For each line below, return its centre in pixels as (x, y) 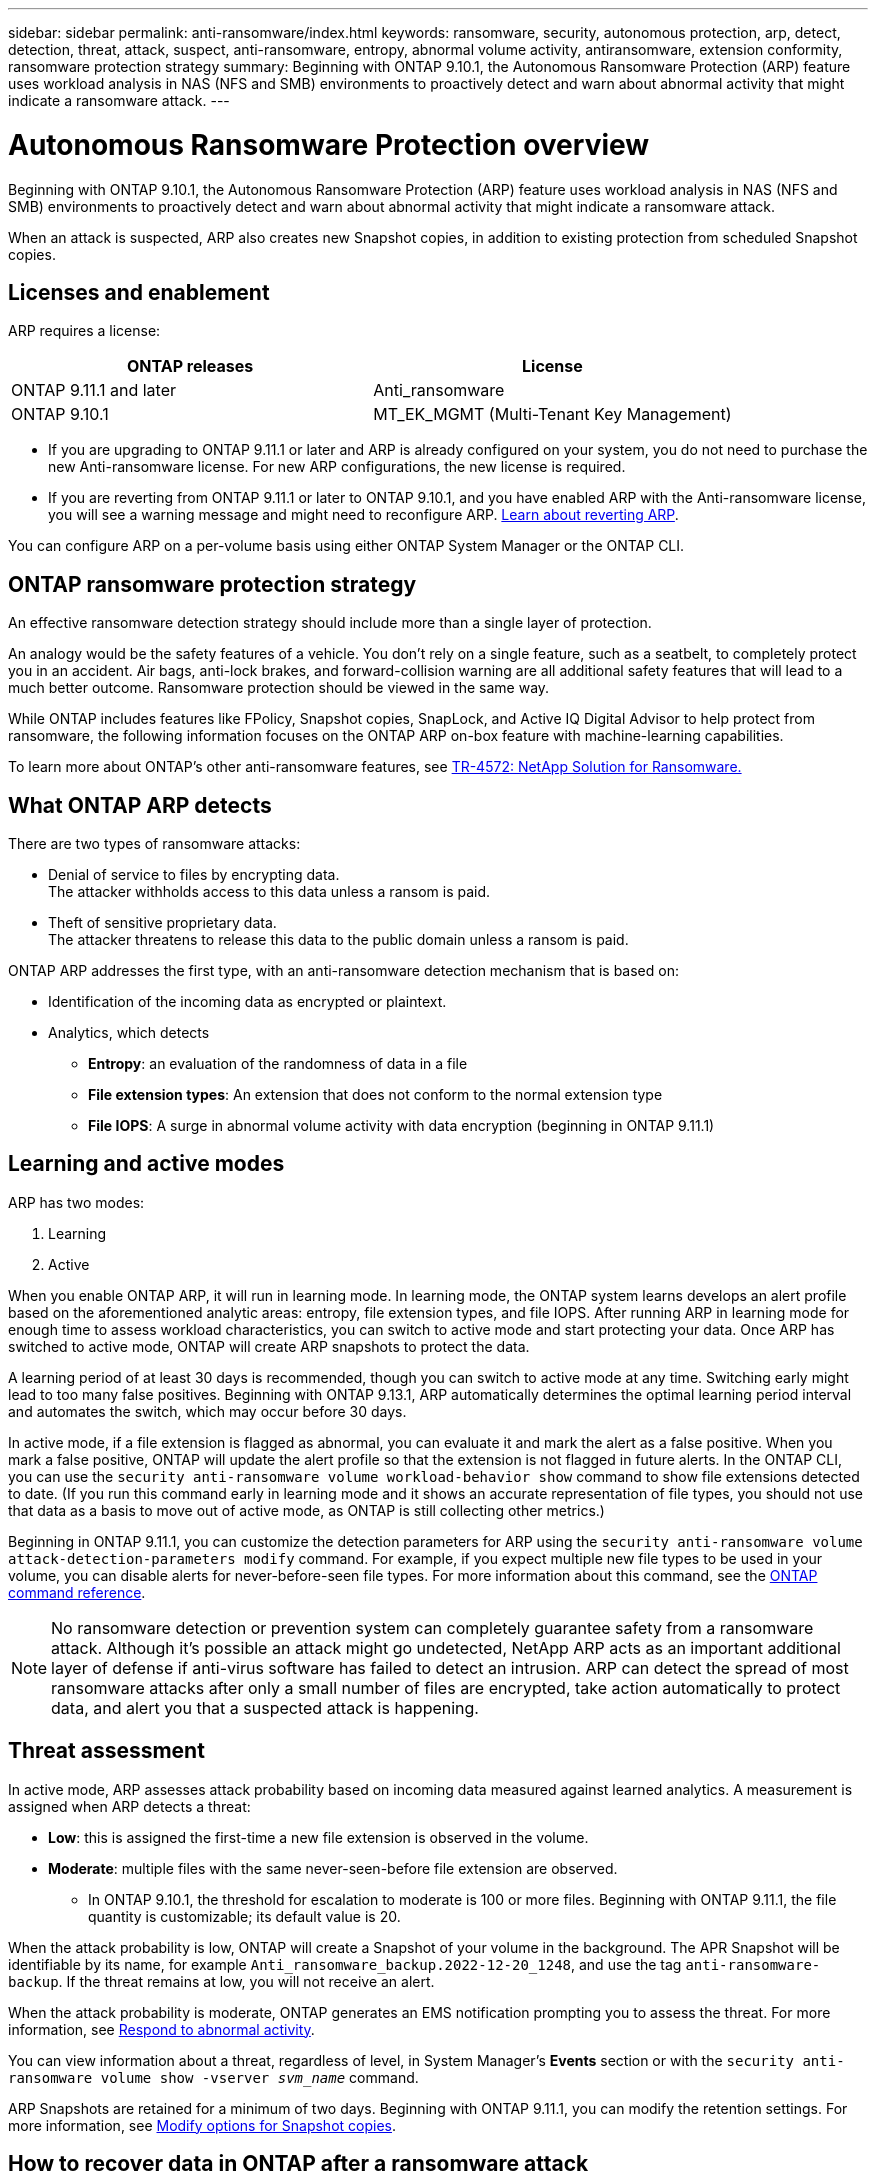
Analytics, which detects (129, 1033)
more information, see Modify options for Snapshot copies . (202, 2125)
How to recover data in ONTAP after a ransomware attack (298, 2164)
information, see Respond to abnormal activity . (161, 2029)
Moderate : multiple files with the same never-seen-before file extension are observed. (333, 1868)
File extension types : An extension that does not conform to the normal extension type (375, 1095)
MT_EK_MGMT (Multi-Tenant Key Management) (552, 414)
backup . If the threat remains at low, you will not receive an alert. (221, 1981)
